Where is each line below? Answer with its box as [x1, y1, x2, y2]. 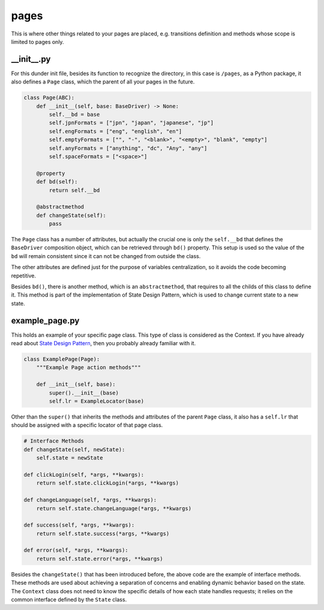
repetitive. [11, 272, 36, 279]
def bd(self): [36, 178, 78, 186]
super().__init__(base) [49, 389, 119, 396]
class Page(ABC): [23, 94, 75, 101]
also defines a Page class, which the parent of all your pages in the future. [11, 78, 195, 85]
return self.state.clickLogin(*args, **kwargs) [36, 480, 179, 486]
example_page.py [11, 315, 80, 325]
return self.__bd [49, 187, 100, 193]
